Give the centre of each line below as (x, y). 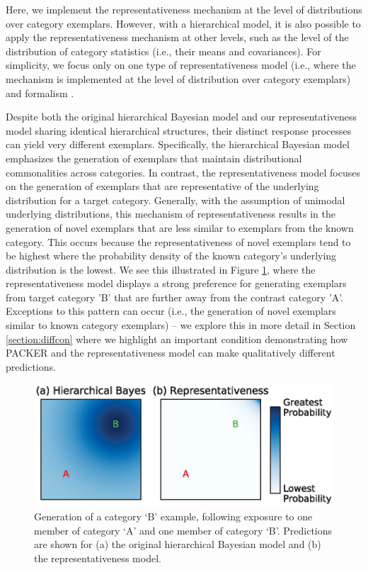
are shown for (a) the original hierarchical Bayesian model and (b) (178, 544)
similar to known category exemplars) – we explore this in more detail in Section (181, 325)
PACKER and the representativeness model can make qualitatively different (171, 353)
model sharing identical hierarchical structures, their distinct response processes (179, 130)
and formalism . (40, 93)
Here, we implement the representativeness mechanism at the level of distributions (184, 9)
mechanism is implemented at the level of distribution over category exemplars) (178, 78)
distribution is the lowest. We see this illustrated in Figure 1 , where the (161, 269)
